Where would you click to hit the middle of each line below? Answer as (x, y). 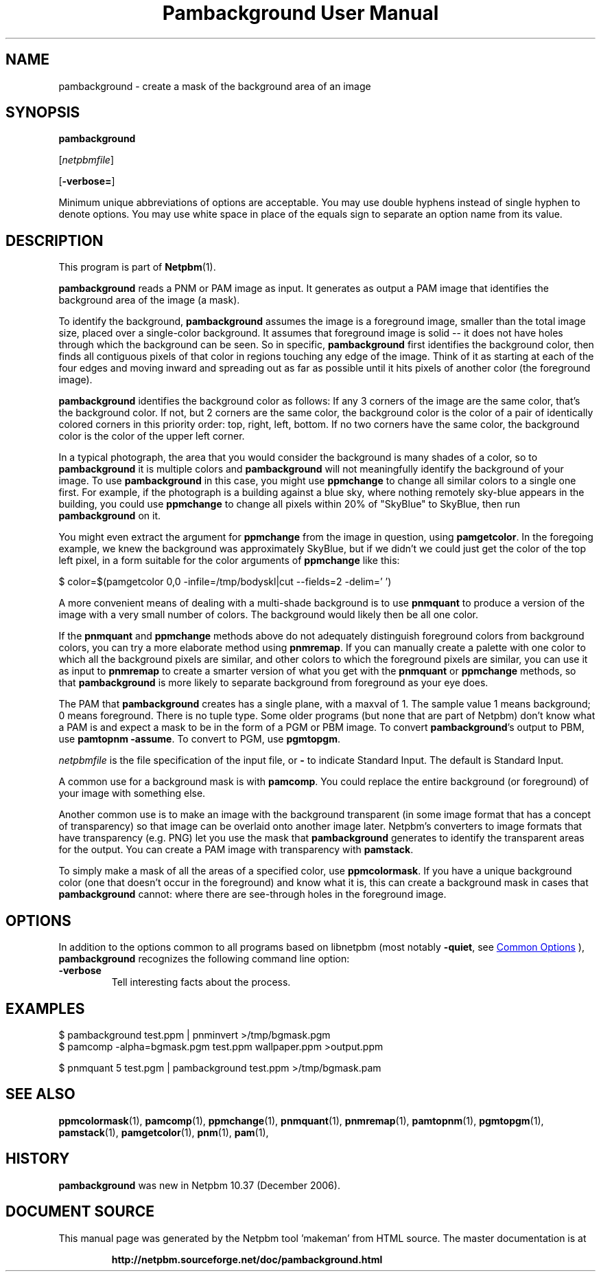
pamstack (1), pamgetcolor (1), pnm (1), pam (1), (164, 1132)
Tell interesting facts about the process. (201, 982)
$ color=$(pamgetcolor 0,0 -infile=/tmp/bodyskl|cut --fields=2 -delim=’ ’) (225, 582)
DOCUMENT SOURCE (80, 1212)
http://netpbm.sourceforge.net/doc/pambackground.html (247, 1259)
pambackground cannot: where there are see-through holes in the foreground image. (252, 894)
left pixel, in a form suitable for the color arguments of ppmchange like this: (229, 561)
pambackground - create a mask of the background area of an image (215, 86)
